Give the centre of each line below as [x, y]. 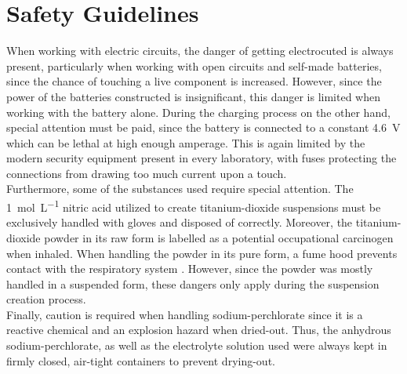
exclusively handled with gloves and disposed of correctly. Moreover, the [180, 222]
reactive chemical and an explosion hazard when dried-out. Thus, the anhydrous [199, 330]
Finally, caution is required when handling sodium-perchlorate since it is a [185, 314]
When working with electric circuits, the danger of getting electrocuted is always [200, 51]
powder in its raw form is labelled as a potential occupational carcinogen [219, 237]
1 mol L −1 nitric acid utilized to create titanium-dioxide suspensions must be [194, 206]
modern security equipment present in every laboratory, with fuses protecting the [202, 158]
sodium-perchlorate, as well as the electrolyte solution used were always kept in [197, 345]
